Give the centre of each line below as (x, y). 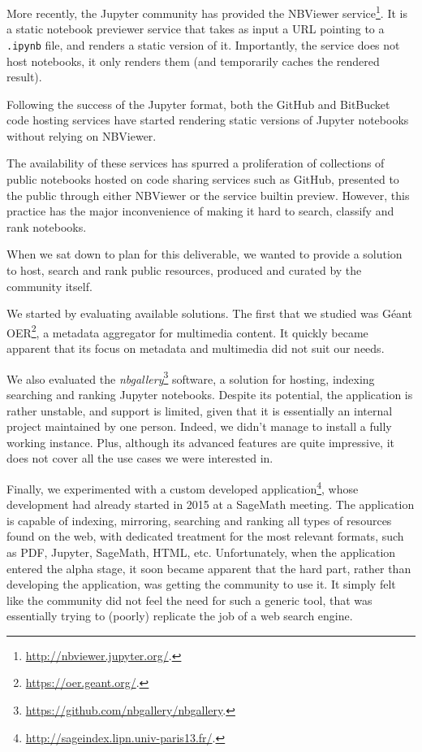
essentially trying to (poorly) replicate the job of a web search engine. (180, 616)
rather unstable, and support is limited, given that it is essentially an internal (200, 410)
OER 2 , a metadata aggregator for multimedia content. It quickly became (187, 331)
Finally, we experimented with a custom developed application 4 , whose (183, 487)
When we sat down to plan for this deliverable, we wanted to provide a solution (205, 254)
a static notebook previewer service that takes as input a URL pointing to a (196, 29)
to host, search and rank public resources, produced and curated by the (184, 270)
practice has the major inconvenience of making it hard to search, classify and (200, 211)
